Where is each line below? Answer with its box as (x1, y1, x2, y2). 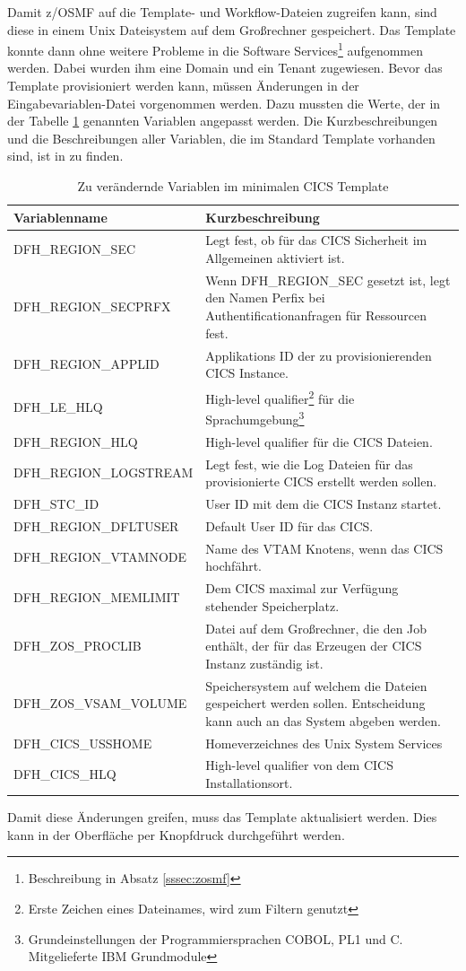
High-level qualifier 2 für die (205, 386, 355, 407)
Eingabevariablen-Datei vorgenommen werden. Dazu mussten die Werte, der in (7, 93, 441, 112)
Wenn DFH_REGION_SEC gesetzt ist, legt (205, 270, 451, 289)
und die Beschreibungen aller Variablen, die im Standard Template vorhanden (7, 128, 436, 147)
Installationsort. (205, 774, 293, 792)
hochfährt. (205, 556, 262, 575)
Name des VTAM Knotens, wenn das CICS (205, 538, 444, 557)
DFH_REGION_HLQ (13, 432, 138, 451)
